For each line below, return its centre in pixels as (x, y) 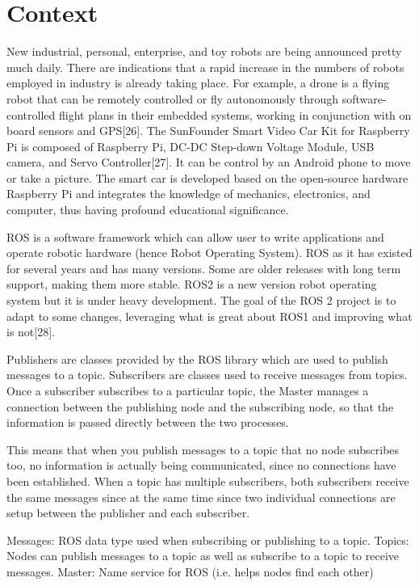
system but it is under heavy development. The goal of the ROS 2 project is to (201, 300)
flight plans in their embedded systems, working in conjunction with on (235, 114)
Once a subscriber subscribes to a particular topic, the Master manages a (188, 390)
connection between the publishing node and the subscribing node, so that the (200, 406)
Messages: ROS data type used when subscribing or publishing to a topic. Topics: (208, 540)
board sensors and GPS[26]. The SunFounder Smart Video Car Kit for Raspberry (208, 131)
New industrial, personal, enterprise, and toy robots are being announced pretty (204, 51)
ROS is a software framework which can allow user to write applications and (195, 236)
